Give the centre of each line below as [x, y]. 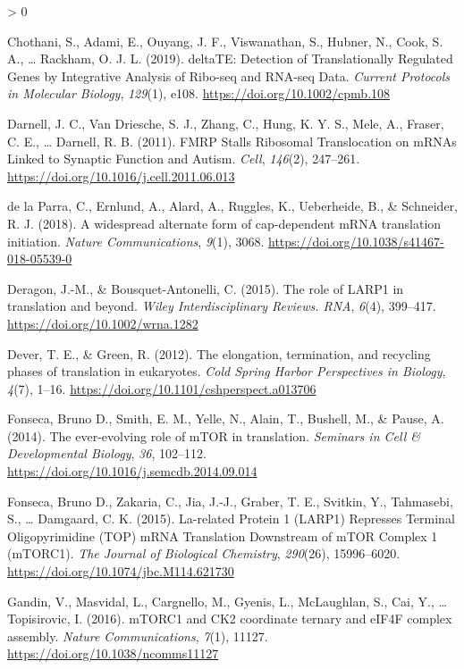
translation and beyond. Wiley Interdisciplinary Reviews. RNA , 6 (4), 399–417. [222, 306]
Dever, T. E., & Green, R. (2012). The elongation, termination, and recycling [219, 353]
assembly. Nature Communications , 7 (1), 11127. [138, 636]
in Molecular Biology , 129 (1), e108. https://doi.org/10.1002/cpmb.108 [199, 93]
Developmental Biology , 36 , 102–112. [107, 453]
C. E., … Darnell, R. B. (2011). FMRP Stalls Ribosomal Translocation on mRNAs [232, 141]
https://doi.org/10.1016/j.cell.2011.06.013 [121, 176]
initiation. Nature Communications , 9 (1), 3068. [136, 241]
